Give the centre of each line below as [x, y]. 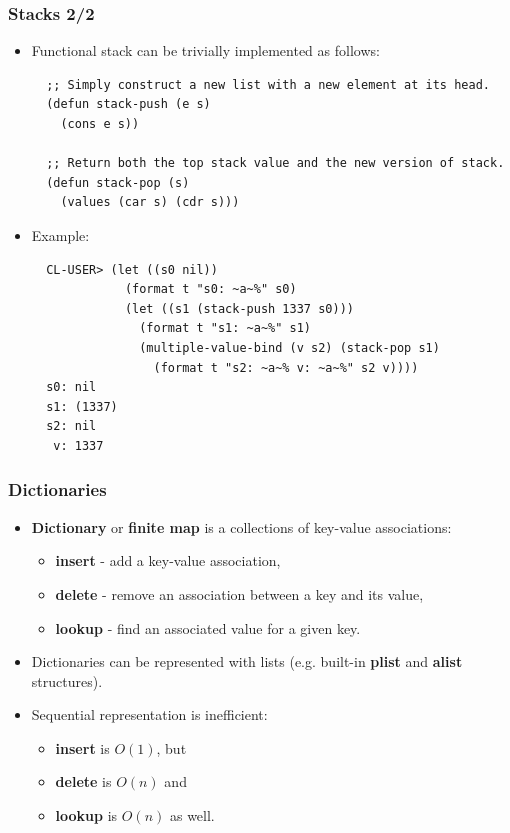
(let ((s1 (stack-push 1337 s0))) [239, 308]
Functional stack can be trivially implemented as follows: [205, 50]
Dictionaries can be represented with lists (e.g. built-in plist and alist [247, 661]
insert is [82, 747]
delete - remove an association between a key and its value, [239, 593]
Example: [60, 234]
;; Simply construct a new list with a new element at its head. [268, 84]
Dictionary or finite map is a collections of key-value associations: [241, 526]
